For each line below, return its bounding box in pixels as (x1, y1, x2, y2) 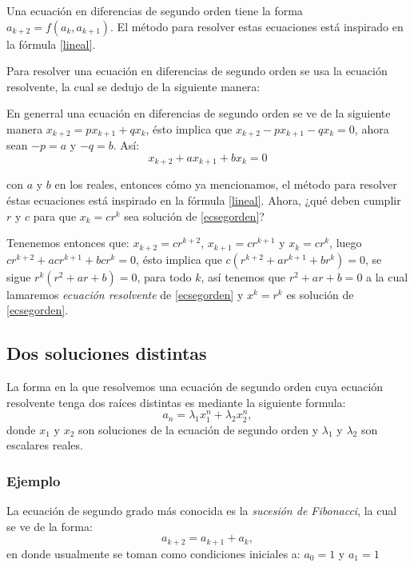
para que (33, 207, 77, 224)
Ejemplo (6, 470, 61, 490)
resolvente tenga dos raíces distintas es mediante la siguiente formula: (6, 393, 346, 410)
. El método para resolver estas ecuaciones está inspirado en (110, 18, 404, 34)
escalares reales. (6, 437, 83, 453)
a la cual (366, 268, 408, 285)
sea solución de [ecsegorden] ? (124, 207, 265, 224)
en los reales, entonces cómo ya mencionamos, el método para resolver (54, 176, 397, 193)
